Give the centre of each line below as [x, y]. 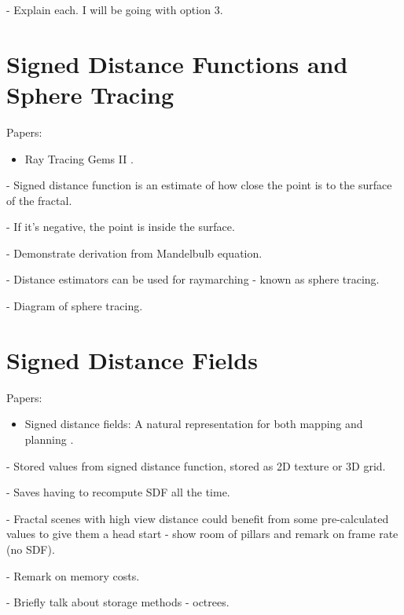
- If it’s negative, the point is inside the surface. [121, 227]
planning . [49, 439]
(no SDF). [31, 549]
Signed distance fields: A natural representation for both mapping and [194, 424]
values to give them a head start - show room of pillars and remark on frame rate [202, 534]
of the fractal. [39, 200]
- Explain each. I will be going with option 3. [115, 9]
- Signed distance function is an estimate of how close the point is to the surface [199, 185]
